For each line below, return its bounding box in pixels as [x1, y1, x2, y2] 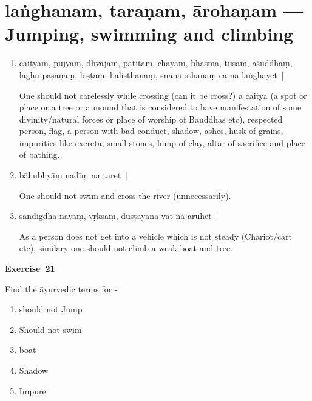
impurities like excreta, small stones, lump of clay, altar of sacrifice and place [19, 136, 305, 149]
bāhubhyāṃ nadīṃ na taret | [19, 169, 127, 181]
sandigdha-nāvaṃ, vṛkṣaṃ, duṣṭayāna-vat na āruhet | [19, 209, 219, 222]
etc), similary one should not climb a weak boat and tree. [19, 241, 233, 254]
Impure [19, 384, 46, 397]
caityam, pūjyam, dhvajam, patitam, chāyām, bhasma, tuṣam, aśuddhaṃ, [19, 56, 293, 69]
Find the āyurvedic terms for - [5, 282, 118, 295]
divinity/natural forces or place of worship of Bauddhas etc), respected [19, 112, 283, 125]
